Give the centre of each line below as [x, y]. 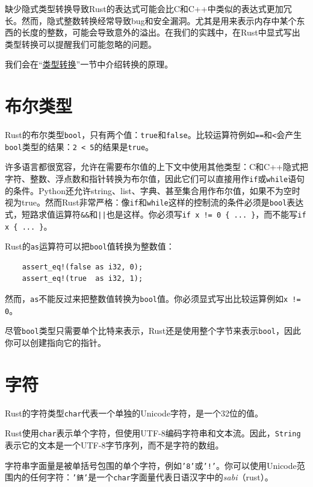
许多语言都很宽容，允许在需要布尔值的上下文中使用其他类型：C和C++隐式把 [156, 167]
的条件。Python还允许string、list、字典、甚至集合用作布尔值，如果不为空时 [153, 190]
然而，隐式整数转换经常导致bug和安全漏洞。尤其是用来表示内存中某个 [159, 20]
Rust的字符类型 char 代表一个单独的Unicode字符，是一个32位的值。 [134, 413]
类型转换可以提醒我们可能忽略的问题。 [81, 44]
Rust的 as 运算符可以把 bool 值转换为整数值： [90, 246]
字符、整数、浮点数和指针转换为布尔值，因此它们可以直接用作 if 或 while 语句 [155, 178]
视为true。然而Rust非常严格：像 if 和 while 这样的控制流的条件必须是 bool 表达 [154, 202]
